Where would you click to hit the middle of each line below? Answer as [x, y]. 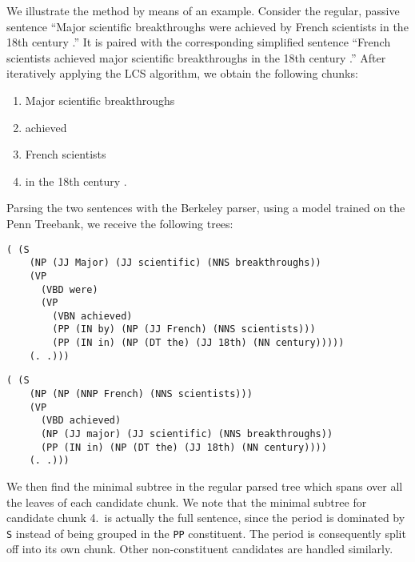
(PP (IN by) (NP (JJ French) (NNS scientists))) [184, 329]
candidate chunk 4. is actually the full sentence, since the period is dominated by [206, 518]
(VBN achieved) [92, 316]
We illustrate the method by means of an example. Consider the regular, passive [203, 10]
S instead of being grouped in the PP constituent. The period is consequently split [206, 533]
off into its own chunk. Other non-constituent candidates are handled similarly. [200, 549]
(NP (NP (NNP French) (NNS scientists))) [141, 394]
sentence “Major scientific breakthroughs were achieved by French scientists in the [207, 26]
